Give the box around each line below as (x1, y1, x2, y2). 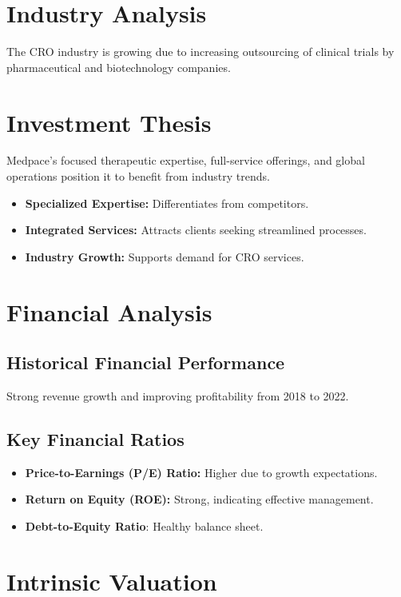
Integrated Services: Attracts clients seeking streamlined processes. (25, 221, 367, 238)
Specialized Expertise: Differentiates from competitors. (25, 194, 309, 211)
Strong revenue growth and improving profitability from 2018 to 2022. (6, 387, 349, 404)
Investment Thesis (6, 105, 212, 138)
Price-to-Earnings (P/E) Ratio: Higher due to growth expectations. (25, 464, 378, 480)
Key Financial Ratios (6, 426, 185, 451)
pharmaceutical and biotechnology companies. (6, 58, 231, 75)
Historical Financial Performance (6, 350, 285, 375)
